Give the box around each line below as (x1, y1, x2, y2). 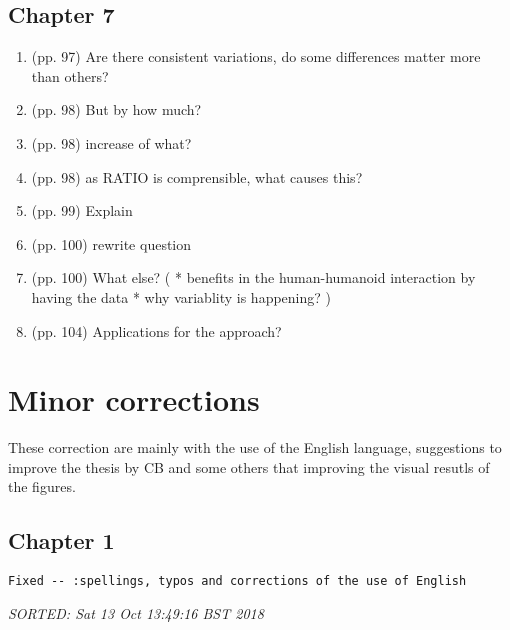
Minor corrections (8, 379, 260, 420)
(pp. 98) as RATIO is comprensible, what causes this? (31, 166, 363, 187)
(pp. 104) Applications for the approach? (31, 320, 282, 341)
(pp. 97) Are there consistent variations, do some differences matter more (31, 46, 481, 67)
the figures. (8, 476, 76, 497)
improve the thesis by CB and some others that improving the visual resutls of (8, 456, 490, 477)
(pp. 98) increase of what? (31, 132, 192, 153)
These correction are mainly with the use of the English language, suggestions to (8, 437, 502, 458)
